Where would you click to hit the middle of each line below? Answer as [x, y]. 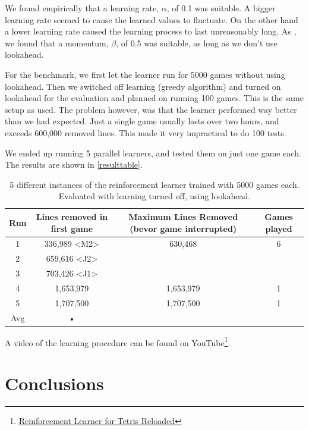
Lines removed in [72, 216]
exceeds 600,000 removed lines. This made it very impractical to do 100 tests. [146, 132]
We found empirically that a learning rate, [82, 8]
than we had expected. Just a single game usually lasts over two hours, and [142, 121]
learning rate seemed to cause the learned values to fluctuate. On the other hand [152, 19]
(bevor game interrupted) [183, 228]
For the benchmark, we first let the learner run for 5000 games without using [145, 74]
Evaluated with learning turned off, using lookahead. [154, 196]
